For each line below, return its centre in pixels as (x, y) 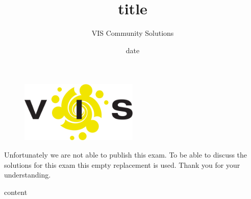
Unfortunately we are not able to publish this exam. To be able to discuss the (126, 155)
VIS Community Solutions (133, 33)
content (16, 192)
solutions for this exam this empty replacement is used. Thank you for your (122, 164)
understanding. (28, 175)
